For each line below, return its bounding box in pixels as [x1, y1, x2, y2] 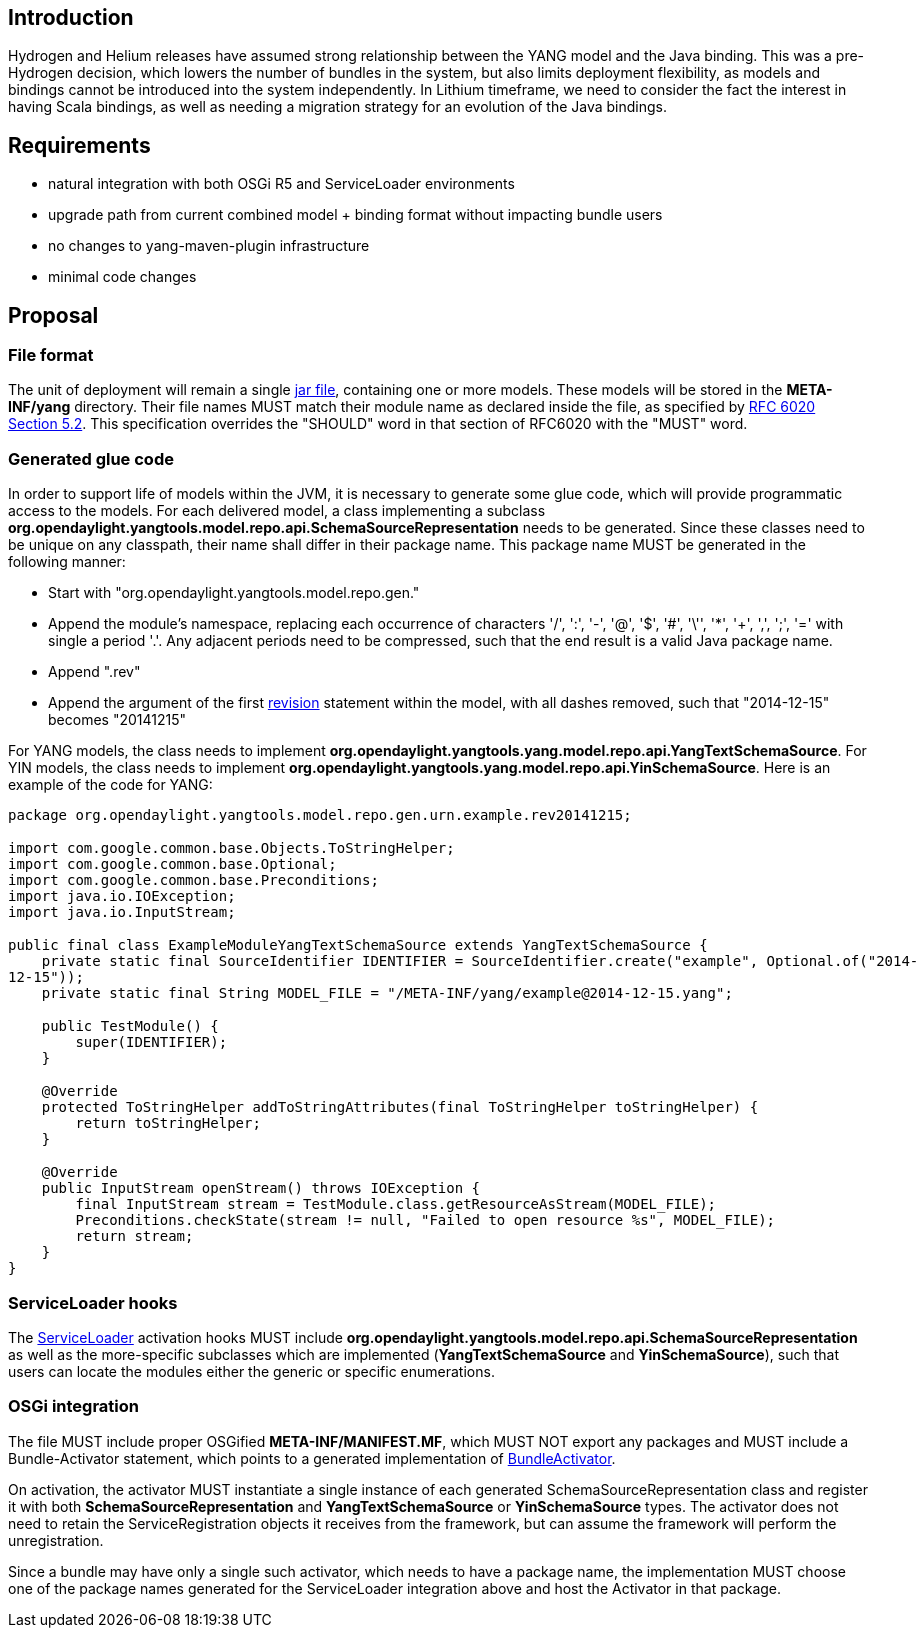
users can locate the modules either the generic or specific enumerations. [8, 1362, 495, 1380]
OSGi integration [8, 1396, 140, 1417]
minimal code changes [48, 268, 197, 286]
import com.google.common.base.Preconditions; [8, 872, 379, 889]
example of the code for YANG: [8, 776, 213, 794]
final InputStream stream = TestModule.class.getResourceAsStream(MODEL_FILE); [75, 1196, 717, 1213]
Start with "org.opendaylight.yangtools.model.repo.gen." [48, 584, 420, 602]
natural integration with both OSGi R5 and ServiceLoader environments [48, 175, 515, 193]
